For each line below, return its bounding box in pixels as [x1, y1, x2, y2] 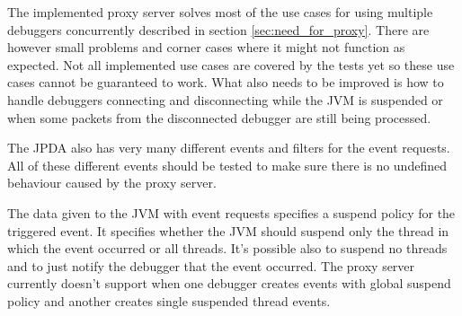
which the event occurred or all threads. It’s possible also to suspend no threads [7, 239, 448, 258]
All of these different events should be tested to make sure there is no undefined [7, 155, 447, 174]
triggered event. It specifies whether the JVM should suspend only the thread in [7, 221, 449, 240]
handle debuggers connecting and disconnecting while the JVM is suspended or [7, 90, 443, 109]
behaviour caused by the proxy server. [7, 173, 217, 192]
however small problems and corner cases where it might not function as [7, 38, 405, 57]
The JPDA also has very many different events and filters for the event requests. [7, 138, 450, 157]
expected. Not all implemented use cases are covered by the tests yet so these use [7, 55, 455, 74]
